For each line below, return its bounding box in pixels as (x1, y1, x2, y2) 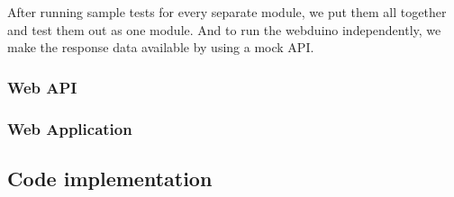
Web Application (7, 117, 132, 139)
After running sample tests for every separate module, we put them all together (7, 3, 447, 21)
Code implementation (7, 164, 213, 192)
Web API (7, 76, 77, 98)
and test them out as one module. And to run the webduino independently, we (7, 20, 441, 39)
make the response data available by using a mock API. (7, 38, 314, 57)
